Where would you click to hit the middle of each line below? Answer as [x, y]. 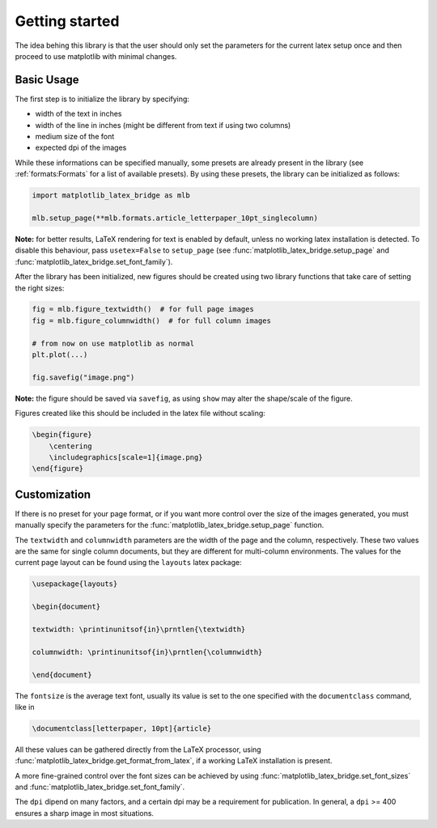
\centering [70, 446]
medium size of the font [75, 137]
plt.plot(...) [60, 355]
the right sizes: [40, 288]
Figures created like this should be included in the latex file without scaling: [140, 414]
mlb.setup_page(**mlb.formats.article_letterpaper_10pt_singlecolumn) [175, 218]
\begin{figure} [62, 435]
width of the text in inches [78, 114]
